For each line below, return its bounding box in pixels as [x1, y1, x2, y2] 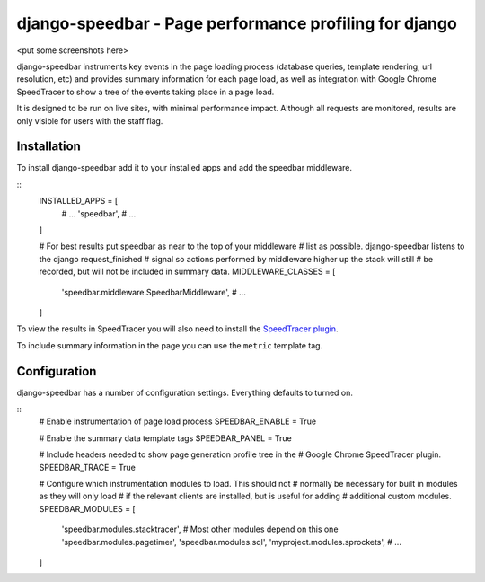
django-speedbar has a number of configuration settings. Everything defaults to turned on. [16, 387, 354, 398]
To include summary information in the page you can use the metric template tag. [16, 339, 323, 350]
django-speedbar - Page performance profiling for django [16, 13, 457, 33]
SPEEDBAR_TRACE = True [39, 462, 137, 472]
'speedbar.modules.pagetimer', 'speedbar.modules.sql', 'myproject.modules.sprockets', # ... [61, 536, 401, 547]
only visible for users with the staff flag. [16, 115, 163, 126]
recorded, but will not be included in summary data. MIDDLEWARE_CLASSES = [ [39, 266, 336, 278]
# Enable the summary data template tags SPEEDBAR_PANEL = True [39, 432, 292, 444]
